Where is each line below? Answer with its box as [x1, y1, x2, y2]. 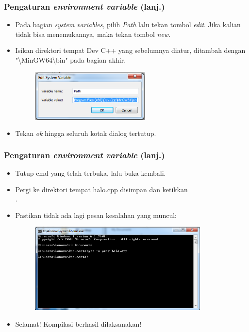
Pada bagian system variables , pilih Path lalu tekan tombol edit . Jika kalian [15, 19, 241, 30]
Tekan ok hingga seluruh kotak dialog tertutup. [15, 128, 156, 138]
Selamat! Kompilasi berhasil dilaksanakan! [15, 318, 142, 329]
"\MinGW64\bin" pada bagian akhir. [15, 55, 126, 65]
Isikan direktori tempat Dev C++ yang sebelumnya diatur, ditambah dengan [15, 45, 246, 55]
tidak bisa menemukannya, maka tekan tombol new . [15, 29, 171, 39]
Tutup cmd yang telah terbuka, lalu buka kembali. [15, 168, 166, 178]
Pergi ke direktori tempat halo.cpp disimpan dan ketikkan [15, 184, 188, 194]
